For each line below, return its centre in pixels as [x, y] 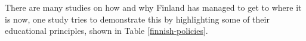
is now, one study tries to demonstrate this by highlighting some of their [137, 19]
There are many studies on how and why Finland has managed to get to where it [153, 7]
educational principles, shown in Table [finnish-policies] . [106, 31]
